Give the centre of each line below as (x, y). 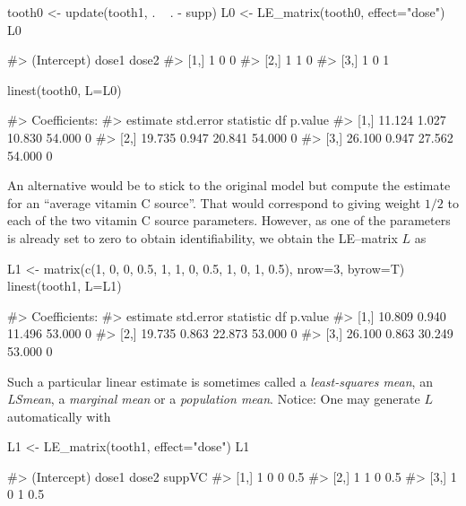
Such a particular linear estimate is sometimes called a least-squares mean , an (220, 381)
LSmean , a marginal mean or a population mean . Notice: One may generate (214, 399)
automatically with (59, 416)
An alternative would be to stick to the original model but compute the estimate (229, 185)
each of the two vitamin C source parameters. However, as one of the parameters (229, 220)
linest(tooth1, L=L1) (65, 286)
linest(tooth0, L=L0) (65, 89)
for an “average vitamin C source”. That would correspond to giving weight (214, 202)
